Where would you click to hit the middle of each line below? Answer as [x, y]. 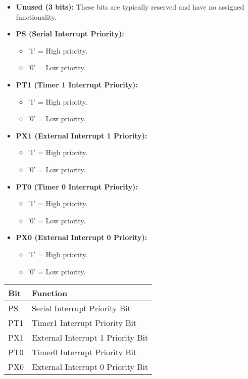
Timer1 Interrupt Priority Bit [84, 323]
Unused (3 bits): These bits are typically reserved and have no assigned [130, 7]
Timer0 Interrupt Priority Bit [84, 352]
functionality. [36, 16]
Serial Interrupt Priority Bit [81, 308]
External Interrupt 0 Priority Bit [90, 367]
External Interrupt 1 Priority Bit [90, 338]
